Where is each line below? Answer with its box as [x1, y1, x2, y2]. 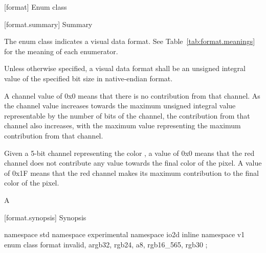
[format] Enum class [4, 2, 67, 12]
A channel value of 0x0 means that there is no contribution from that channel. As [4, 90, 260, 101]
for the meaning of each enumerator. [4, 45, 118, 56]
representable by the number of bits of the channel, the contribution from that [4, 110, 250, 121]
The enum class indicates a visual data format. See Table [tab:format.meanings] [4, 36, 255, 47]
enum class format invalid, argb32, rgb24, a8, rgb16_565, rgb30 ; [4, 239, 208, 249]
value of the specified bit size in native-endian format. [4, 73, 173, 83]
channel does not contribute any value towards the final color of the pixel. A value [4, 157, 262, 168]
